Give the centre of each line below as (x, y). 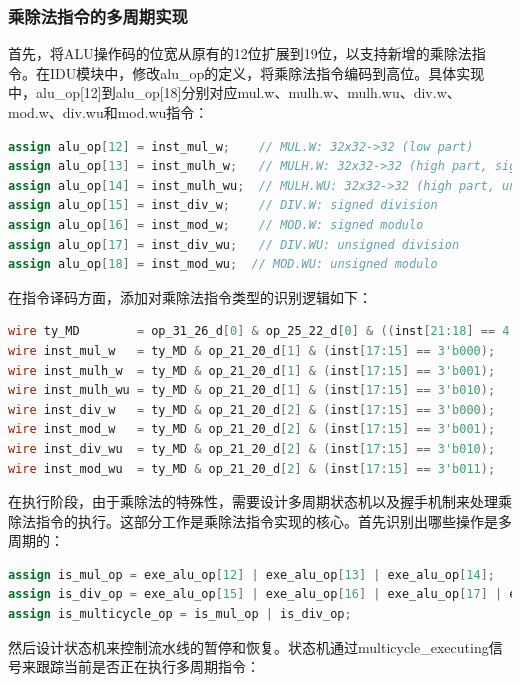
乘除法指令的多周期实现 (98, 15)
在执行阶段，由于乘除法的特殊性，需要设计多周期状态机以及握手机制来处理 (253, 501)
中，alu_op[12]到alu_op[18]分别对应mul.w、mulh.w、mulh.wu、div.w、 (234, 92)
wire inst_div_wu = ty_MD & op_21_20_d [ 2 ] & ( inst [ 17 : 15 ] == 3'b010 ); (252, 448)
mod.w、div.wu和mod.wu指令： (108, 112)
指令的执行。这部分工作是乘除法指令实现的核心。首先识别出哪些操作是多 (273, 520)
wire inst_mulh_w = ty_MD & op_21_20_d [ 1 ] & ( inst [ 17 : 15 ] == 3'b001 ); (252, 370)
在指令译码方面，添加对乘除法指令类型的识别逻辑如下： (190, 296)
